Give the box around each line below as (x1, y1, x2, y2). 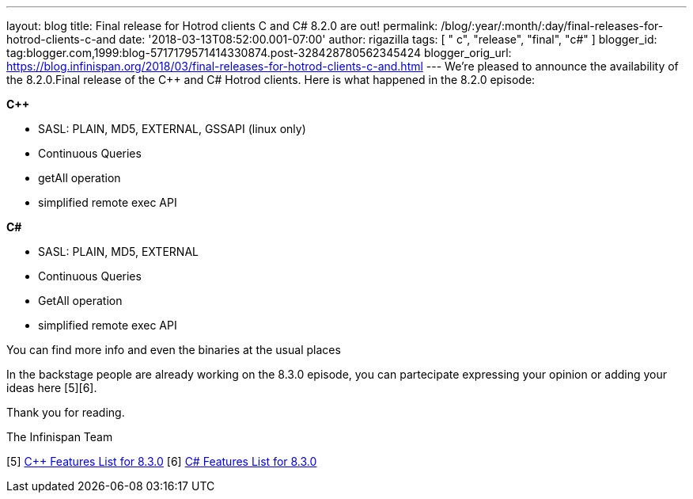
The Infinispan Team (6, 430, 113, 444)
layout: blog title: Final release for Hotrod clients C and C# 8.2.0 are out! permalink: (6, 19, 438, 32)
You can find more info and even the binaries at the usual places (6, 343, 341, 356)
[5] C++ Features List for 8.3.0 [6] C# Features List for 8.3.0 (6, 455, 317, 468)
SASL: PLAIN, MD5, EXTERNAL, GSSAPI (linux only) (38, 122, 306, 135)
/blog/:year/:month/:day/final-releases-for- (441, 19, 664, 32)
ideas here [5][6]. (6, 381, 97, 394)
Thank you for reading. (6, 406, 125, 419)
